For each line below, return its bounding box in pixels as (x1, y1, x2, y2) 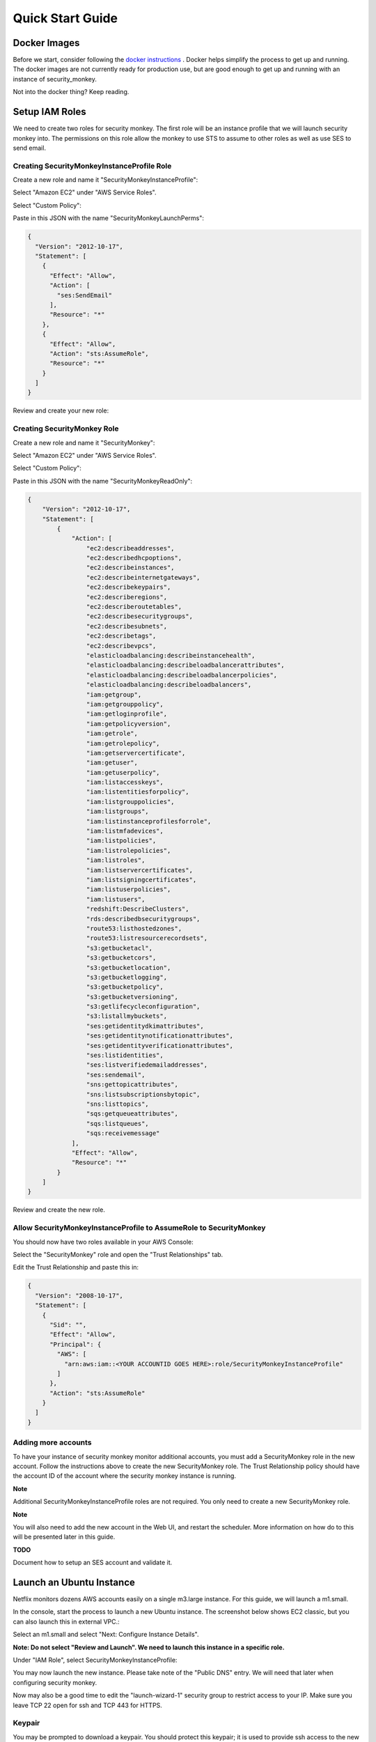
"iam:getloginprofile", (86, 710, 167, 718)
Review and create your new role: (13, 406, 109, 415)
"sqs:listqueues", (86, 1119, 149, 1127)
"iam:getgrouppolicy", (86, 700, 164, 708)
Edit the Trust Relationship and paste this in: (13, 1263, 139, 1272)
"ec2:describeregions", (86, 593, 167, 601)
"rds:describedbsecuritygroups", (86, 915, 201, 923)
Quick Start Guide (13, 10, 118, 26)
